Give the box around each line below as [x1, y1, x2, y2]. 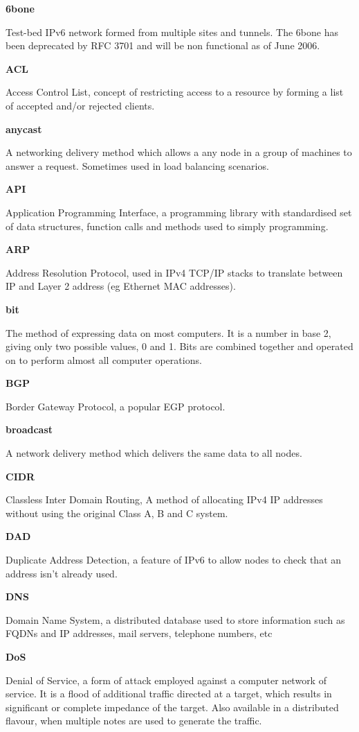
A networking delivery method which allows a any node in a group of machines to [6, 145, 352, 159]
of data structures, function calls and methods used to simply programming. [6, 218, 329, 233]
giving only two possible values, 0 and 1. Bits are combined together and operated [6, 339, 353, 354]
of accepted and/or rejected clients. [6, 98, 155, 112]
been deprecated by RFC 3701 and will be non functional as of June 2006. [6, 38, 320, 53]
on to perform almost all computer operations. [6, 352, 202, 367]
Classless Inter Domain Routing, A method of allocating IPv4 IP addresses [6, 492, 323, 507]
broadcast [6, 422, 53, 437]
